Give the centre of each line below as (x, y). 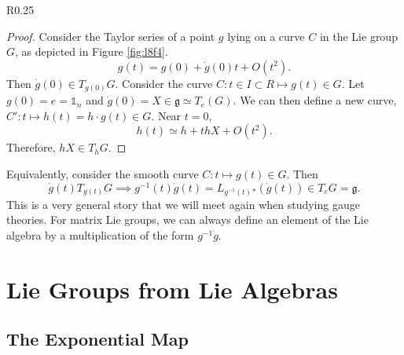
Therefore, (31, 147)
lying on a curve (266, 36)
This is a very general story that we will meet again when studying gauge (183, 204)
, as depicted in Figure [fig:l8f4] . (92, 51)
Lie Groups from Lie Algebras (172, 289)
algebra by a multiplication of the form (100, 234)
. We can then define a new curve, (315, 100)
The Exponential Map (98, 339)
